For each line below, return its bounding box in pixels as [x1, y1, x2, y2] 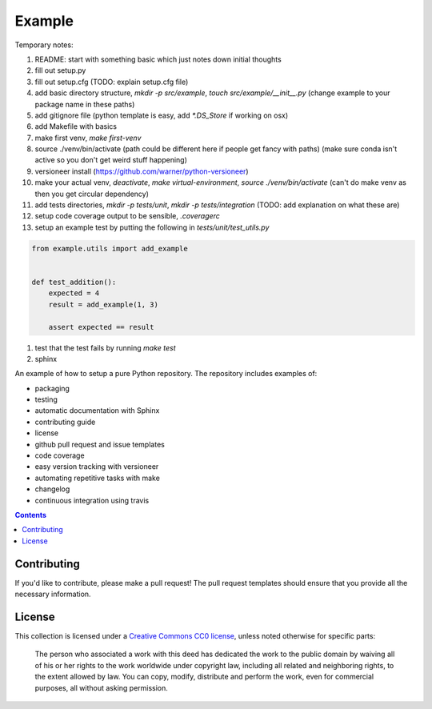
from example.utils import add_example [31, 244, 188, 253]
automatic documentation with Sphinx [34, 406, 160, 415]
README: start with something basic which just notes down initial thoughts [34, 54, 282, 64]
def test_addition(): [31, 277, 117, 286]
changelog [34, 484, 70, 494]
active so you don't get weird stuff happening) [34, 155, 188, 165]
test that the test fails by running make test [34, 342, 176, 352]
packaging [34, 383, 70, 393]
